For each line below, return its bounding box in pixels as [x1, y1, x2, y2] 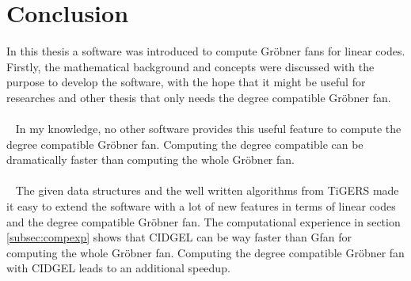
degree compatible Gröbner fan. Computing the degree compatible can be [6, 135, 363, 152]
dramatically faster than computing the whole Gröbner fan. [6, 151, 295, 168]
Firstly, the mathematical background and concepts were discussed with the [6, 58, 375, 74]
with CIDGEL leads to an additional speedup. [6, 260, 230, 276]
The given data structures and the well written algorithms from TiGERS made [15, 182, 399, 199]
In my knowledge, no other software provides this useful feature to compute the [15, 120, 401, 137]
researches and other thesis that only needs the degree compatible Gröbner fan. [6, 89, 391, 105]
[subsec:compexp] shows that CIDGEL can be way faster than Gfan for [6, 229, 352, 245]
